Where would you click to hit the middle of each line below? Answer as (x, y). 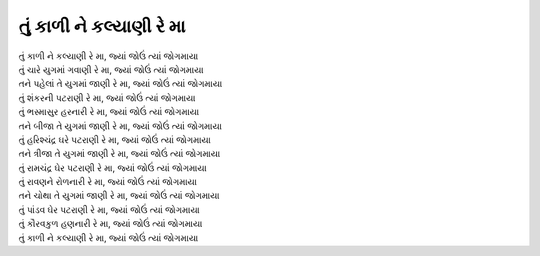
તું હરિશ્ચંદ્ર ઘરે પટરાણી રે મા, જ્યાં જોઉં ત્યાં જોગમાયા (115, 139)
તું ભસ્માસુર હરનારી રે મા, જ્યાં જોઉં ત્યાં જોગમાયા (109, 112)
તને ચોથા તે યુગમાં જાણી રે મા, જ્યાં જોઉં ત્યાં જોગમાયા (119, 196)
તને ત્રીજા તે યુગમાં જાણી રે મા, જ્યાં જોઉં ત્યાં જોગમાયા (119, 154)
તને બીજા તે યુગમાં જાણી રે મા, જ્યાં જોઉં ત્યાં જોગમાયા (120, 126)
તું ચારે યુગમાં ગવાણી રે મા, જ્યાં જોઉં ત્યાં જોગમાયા (111, 69)
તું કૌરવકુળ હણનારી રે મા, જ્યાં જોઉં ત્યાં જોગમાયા (110, 224)
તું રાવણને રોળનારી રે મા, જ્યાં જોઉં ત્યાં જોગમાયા (107, 182)
